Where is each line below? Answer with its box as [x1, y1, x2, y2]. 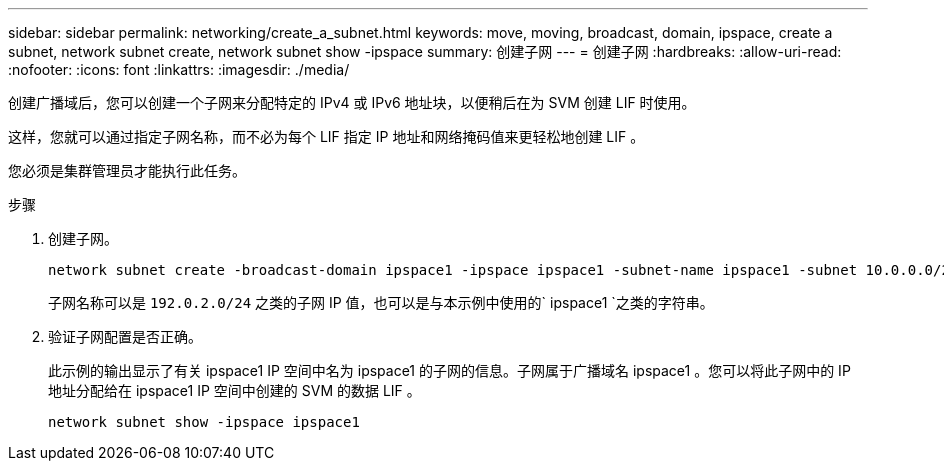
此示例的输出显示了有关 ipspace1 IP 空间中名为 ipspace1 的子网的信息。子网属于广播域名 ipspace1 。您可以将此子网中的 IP [48, 362, 851, 379]
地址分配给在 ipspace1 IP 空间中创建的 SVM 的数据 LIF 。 [48, 382, 421, 399]
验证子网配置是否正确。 [48, 328, 202, 345]
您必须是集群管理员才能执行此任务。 [8, 162, 246, 179]
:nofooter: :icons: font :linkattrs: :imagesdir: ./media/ [8, 61, 350, 78]
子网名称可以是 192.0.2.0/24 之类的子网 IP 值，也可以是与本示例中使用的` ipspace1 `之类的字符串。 [48, 294, 714, 311]
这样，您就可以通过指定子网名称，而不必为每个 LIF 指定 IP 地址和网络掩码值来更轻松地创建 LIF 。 [8, 128, 645, 145]
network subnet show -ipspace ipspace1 [48, 414, 360, 430]
